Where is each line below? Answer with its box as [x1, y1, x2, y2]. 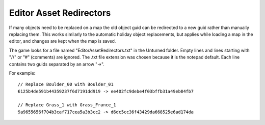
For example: [9, 70, 36, 76]
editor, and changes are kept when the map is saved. [9, 38, 116, 44]
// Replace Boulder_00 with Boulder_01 [18, 82, 114, 87]
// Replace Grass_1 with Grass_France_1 [18, 102, 116, 108]
